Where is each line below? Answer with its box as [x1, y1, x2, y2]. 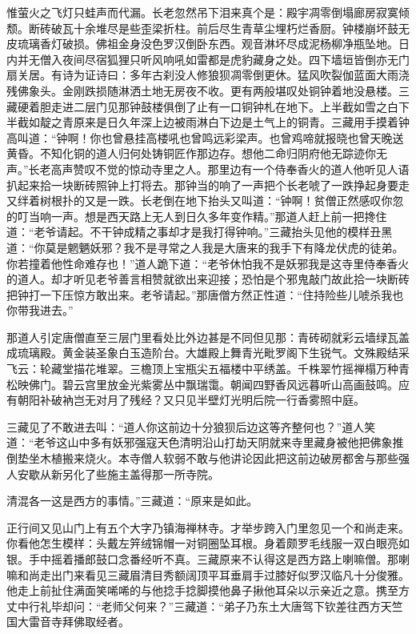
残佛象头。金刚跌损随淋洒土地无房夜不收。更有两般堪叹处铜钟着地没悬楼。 [6, 82, 398, 98]
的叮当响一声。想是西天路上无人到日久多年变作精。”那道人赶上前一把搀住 [6, 207, 387, 224]
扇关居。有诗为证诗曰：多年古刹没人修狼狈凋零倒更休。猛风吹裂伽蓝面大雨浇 [6, 66, 410, 83]
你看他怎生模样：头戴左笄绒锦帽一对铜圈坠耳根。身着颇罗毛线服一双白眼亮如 [6, 535, 410, 552]
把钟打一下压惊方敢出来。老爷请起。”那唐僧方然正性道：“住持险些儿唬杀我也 [6, 286, 404, 303]
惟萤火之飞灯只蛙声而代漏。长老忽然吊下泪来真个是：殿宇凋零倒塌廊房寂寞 [6, 4, 398, 20]
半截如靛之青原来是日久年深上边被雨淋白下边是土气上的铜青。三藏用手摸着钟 [6, 114, 410, 130]
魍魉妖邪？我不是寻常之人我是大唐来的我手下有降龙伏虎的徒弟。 [67, 239, 404, 255]
